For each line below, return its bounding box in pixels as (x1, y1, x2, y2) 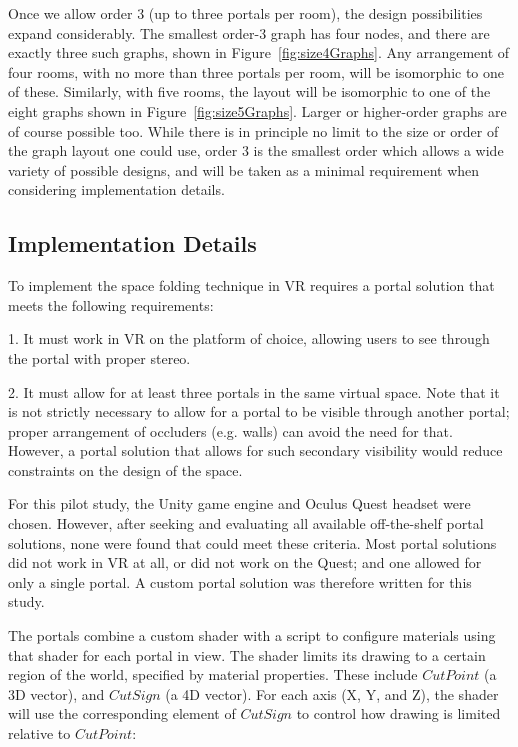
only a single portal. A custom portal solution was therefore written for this (8, 571, 472, 592)
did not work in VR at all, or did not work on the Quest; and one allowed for (8, 552, 482, 573)
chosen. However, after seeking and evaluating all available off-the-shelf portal (8, 513, 484, 534)
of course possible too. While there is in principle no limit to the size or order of (8, 120, 499, 141)
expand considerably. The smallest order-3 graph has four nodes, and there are (8, 22, 490, 43)
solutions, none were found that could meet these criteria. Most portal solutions (8, 532, 497, 553)
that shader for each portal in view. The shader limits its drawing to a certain (8, 644, 486, 665)
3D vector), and (8, 683, 105, 704)
